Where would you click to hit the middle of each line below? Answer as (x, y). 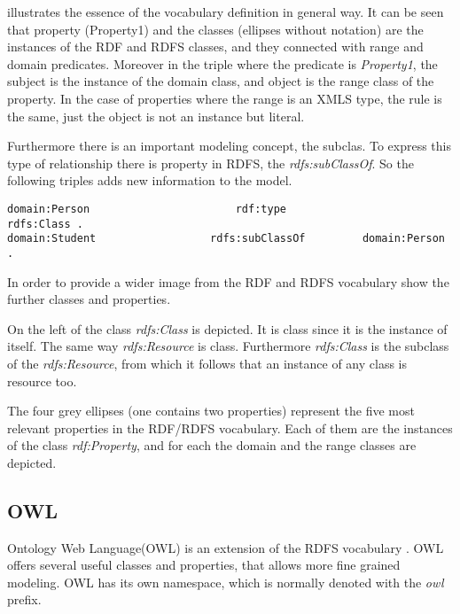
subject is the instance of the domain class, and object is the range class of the (221, 81)
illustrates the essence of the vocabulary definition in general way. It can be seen (226, 12)
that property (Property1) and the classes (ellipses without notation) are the (215, 29)
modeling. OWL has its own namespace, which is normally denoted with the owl (226, 582)
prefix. (24, 599)
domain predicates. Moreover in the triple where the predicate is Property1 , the (222, 63)
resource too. (42, 381)
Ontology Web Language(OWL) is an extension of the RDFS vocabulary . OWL (226, 547)
